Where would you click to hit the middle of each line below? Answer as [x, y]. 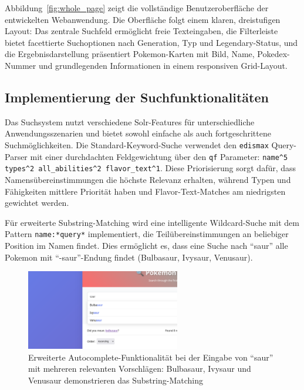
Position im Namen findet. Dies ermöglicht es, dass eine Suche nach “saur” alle [146, 245]
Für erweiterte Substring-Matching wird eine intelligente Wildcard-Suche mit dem [152, 222]
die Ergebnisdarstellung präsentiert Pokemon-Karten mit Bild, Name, [130, 54]
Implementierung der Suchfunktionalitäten [137, 97]
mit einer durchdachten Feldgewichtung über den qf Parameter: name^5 [159, 156]
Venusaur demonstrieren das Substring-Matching [116, 380]
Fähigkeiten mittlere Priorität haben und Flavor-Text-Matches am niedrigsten [145, 191]
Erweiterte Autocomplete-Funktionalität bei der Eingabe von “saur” [151, 357]
